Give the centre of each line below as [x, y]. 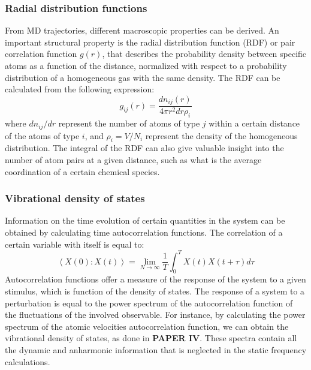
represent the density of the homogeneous [221, 135]
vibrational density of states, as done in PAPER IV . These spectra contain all [151, 338]
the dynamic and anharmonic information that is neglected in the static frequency [156, 349]
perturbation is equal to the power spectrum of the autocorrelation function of [149, 303]
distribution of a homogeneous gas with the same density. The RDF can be [143, 77]
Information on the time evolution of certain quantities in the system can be [145, 220]
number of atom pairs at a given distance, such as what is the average [133, 159]
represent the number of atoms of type [129, 123]
